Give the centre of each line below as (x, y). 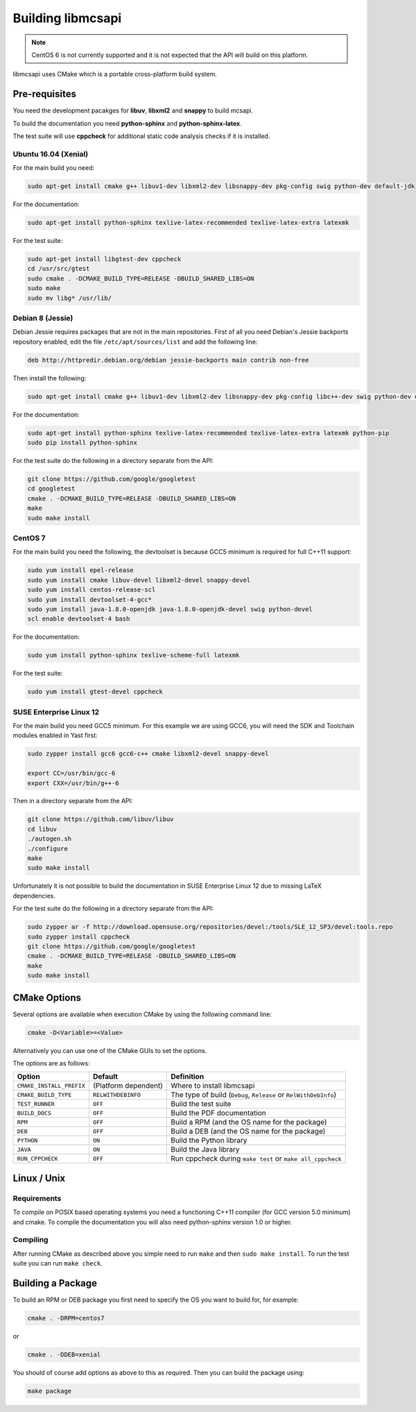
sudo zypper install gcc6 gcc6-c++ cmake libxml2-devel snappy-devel (148, 754)
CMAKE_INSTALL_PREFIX (51, 1085)
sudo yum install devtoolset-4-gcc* (90, 599)
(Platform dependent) (128, 1086)
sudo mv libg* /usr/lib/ (70, 298)
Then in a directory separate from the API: (73, 801)
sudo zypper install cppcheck (79, 936)
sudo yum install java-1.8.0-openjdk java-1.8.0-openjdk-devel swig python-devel (170, 609)
